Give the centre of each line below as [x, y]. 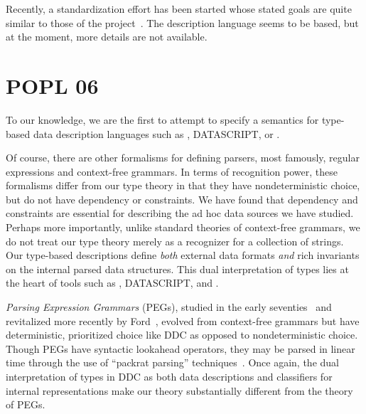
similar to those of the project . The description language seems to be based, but [182, 22]
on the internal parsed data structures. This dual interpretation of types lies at [177, 269]
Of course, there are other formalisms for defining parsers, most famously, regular [183, 158]
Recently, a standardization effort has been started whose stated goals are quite [179, 9]
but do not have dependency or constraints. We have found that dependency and [182, 199]
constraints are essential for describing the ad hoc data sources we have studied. [180, 213]
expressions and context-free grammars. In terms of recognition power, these [172, 171]
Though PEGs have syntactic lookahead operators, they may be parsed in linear [181, 348]
